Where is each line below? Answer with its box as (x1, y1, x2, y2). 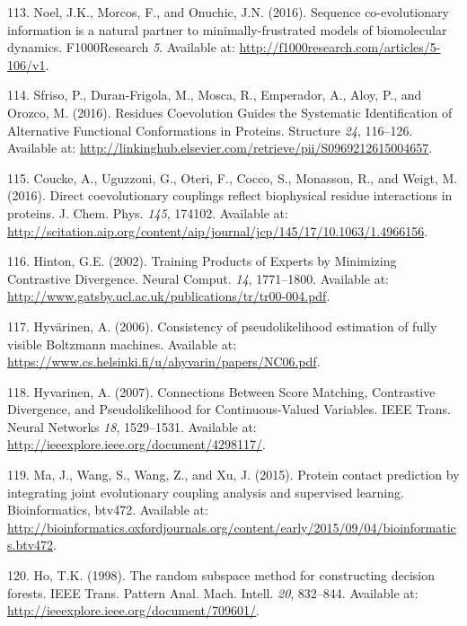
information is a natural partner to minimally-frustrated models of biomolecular (7, 20, 447, 39)
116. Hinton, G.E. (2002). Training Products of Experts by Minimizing (7, 251, 397, 270)
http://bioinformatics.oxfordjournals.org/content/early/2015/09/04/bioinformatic (7, 517, 456, 536)
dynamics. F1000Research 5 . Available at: (7, 38, 235, 57)
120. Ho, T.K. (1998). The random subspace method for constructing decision (7, 566, 436, 585)
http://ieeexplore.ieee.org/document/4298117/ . (7, 435, 266, 454)
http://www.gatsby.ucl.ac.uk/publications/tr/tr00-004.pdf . (7, 287, 330, 305)
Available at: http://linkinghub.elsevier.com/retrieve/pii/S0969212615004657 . (7, 138, 433, 157)
